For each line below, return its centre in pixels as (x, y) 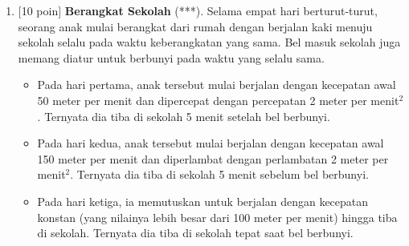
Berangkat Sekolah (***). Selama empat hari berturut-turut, (221, 10)
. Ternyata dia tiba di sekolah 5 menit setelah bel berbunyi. (184, 116)
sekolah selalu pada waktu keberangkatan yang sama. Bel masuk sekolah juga (209, 42)
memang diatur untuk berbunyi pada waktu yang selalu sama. (171, 57)
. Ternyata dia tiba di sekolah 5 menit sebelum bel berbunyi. (219, 174)
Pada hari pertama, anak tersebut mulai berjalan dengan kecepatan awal (217, 85)
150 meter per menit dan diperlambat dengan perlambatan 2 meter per (213, 158)
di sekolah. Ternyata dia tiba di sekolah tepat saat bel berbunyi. (195, 233)
